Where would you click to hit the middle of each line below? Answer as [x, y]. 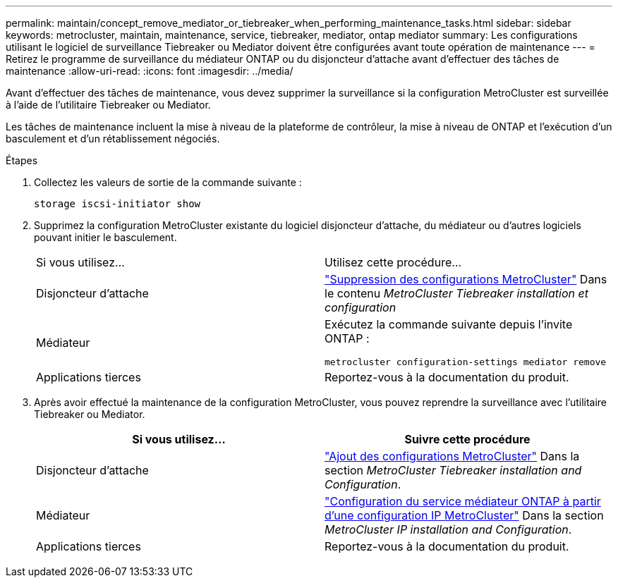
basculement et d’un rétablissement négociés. [113, 139]
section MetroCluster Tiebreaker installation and [453, 470]
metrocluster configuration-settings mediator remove [466, 362]
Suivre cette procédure [467, 439]
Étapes [22, 160]
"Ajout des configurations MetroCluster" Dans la [452, 456]
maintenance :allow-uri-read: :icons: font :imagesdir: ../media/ [150, 71]
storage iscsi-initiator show [117, 204]
